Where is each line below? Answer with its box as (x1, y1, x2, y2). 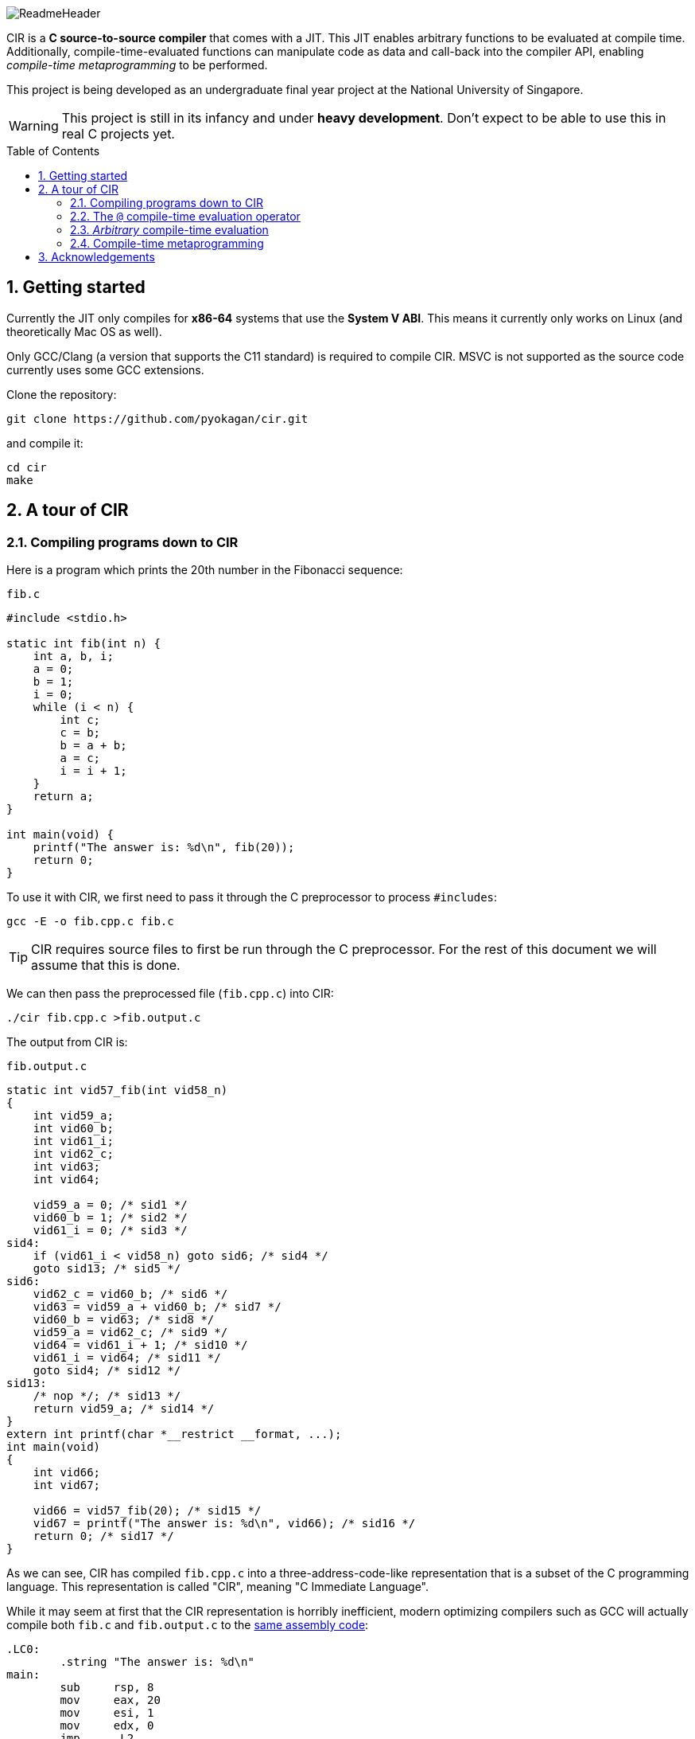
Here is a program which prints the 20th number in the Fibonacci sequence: (6, 563, 403, 577)
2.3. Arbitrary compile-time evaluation (70, 223, 269, 236)
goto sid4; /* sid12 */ (33, 1364, 181, 1378)
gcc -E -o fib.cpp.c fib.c (6, 915, 174, 928)
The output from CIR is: (6, 1035, 128, 1049)
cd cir (6, 460, 47, 474)
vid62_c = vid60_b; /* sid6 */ (33, 1288, 228, 1301)
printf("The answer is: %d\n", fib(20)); (33, 841, 295, 854)
